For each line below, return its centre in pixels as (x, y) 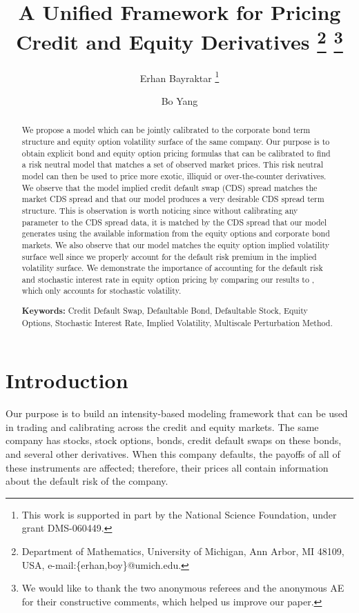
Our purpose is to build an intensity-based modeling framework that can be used (177, 413)
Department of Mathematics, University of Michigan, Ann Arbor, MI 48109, (183, 551)
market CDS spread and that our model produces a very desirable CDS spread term (173, 199)
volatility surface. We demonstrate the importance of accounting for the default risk (172, 268)
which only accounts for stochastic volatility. (101, 291)
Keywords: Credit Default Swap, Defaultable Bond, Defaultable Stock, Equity (165, 311)
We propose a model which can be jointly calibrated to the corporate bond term (166, 130)
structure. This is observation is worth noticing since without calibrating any (160, 210)
